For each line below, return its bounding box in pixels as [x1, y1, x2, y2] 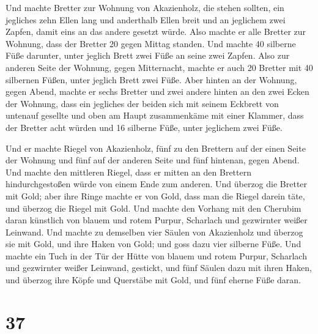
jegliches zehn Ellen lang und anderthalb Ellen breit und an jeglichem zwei [6, 13, 286, 26]
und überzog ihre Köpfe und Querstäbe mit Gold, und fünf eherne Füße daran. [6, 273, 301, 286]
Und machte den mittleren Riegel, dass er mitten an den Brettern [6, 165, 251, 178]
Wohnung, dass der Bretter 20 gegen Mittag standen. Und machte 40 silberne [6, 37, 296, 50]
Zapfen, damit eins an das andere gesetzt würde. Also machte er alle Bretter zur [6, 25, 306, 38]
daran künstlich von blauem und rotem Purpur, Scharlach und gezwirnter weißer [6, 213, 308, 226]
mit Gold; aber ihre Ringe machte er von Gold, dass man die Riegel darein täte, [6, 189, 305, 202]
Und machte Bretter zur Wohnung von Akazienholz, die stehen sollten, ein [6, 1, 284, 13]
